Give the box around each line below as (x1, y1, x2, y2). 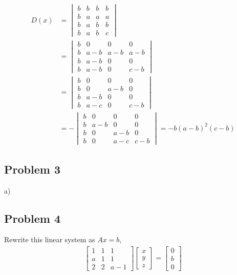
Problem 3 (4, 161, 60, 177)
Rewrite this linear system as (4, 234, 95, 245)
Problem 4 (4, 210, 60, 226)
